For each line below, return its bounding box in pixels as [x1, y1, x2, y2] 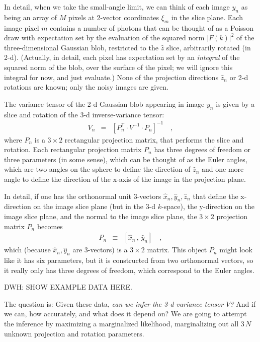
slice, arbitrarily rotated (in [166, 42, 251, 52]
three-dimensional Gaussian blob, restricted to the [4, 42, 158, 52]
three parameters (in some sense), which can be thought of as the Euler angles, [4, 154, 247, 164]
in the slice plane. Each [171, 12, 243, 22]
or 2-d [229, 72, 248, 82]
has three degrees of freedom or [154, 144, 251, 155]
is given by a [216, 98, 255, 109]
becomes [37, 221, 63, 231]
